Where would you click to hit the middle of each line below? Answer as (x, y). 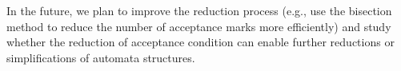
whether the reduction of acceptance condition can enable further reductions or (200, 42)
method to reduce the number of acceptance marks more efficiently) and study (199, 26)
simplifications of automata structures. (101, 57)
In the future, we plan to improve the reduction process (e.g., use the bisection (199, 10)
